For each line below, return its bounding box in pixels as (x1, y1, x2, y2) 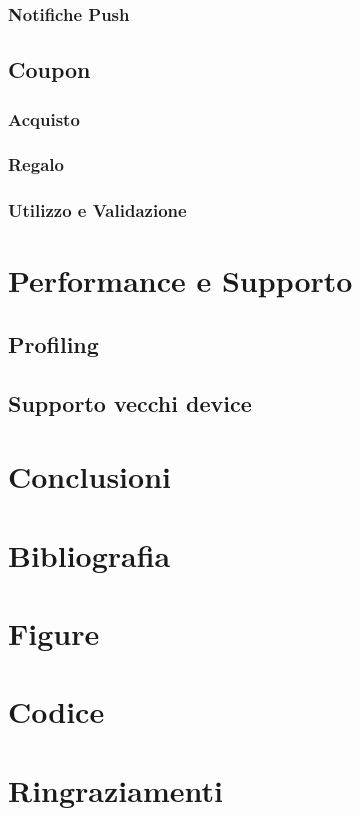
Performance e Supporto (8, 260, 353, 301)
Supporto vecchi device (8, 387, 252, 418)
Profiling (8, 328, 99, 359)
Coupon (8, 54, 91, 85)
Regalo (8, 152, 64, 177)
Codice (8, 691, 105, 732)
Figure (8, 613, 100, 654)
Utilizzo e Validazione (8, 198, 187, 223)
